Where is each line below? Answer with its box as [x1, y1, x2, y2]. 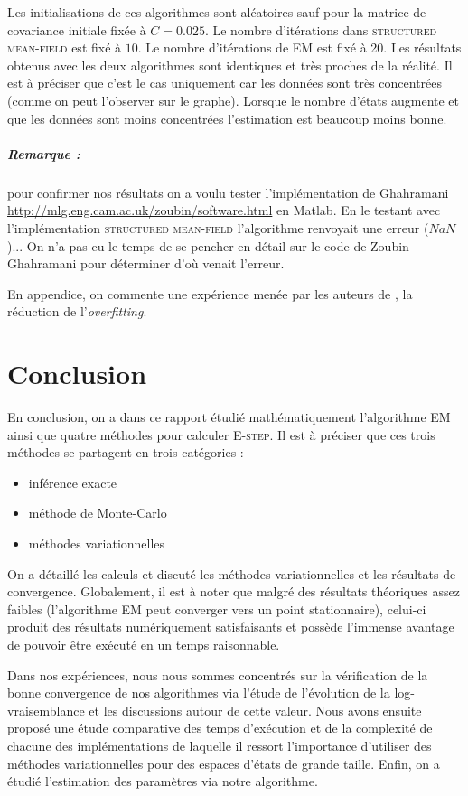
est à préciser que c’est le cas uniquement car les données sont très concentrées [7, 73, 443, 92]
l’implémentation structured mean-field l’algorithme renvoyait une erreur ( [7, 218, 429, 237]
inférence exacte [28, 473, 117, 492]
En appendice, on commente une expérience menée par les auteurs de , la [7, 284, 413, 303]
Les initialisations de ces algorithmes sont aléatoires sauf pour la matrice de [7, 3, 426, 21]
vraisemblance [7, 700, 85, 719]
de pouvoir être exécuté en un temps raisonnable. [7, 634, 280, 653]
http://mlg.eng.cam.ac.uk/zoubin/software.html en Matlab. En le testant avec [7, 201, 441, 220]
